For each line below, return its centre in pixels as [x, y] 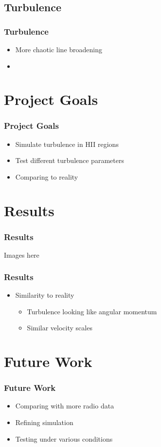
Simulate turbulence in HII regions [67, 144]
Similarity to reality [45, 295]
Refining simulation [44, 422]
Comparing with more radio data [65, 406]
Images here [22, 255]
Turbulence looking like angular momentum [92, 311]
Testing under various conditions [64, 438]
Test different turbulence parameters [70, 160]
